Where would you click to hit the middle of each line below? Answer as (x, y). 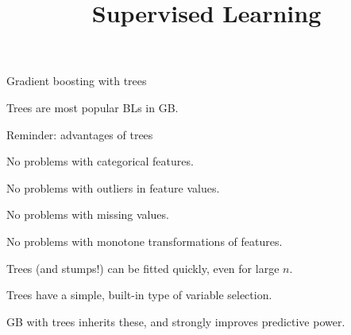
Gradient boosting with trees (77, 81)
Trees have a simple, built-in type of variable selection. (139, 295)
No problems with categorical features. (100, 161)
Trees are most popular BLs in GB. (93, 107)
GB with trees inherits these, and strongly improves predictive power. (176, 321)
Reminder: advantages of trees (80, 134)
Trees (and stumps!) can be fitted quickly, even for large (143, 268)
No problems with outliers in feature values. (113, 187)
